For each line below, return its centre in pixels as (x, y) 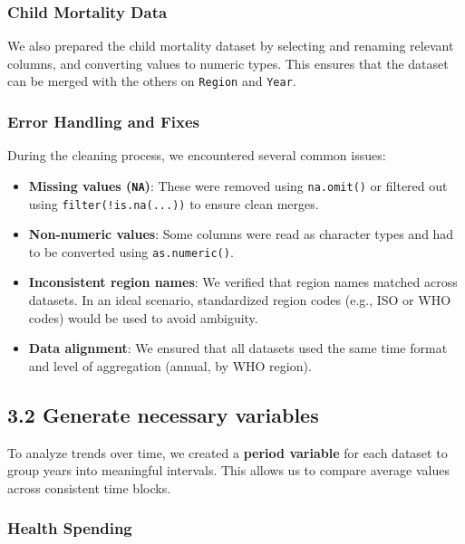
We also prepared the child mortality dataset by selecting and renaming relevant (231, 46)
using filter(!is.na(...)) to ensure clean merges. (174, 203)
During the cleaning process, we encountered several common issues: (197, 155)
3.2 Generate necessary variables (163, 414)
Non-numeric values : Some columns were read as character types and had (241, 234)
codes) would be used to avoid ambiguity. (143, 317)
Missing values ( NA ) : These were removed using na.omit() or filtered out (238, 185)
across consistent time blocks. (89, 487)
